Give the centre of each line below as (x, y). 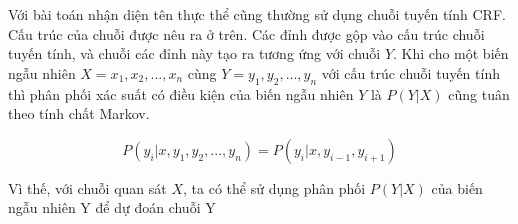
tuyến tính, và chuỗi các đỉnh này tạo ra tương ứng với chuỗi (194, 53)
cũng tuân (479, 93)
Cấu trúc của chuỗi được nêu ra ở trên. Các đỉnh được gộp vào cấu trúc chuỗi (246, 33)
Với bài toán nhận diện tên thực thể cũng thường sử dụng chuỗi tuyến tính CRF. (257, 14)
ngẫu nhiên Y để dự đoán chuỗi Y (112, 207)
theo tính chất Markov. (79, 113)
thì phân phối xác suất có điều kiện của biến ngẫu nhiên (181, 93)
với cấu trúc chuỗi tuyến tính (410, 72)
